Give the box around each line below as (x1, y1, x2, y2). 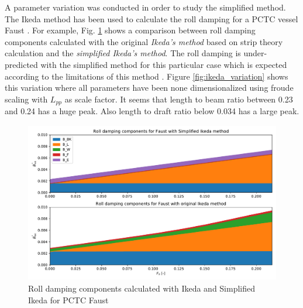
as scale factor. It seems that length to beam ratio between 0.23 (64, 93, 293, 105)
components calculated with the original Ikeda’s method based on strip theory (5, 35, 283, 47)
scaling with (5, 93, 48, 105)
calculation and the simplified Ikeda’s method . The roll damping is (5, 47, 241, 59)
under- (243, 47, 267, 59)
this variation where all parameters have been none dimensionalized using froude (5, 81, 294, 94)
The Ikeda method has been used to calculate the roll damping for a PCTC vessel (5, 12, 298, 25)
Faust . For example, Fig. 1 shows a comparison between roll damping (5, 24, 256, 36)
